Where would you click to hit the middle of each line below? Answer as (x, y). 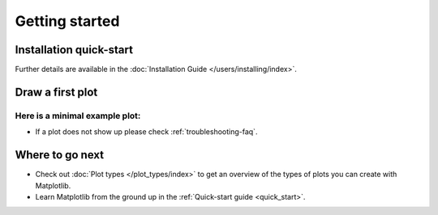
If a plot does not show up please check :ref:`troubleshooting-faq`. (146, 132)
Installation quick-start (74, 50)
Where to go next (60, 155)
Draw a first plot (56, 92)
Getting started (67, 21)
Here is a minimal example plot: (78, 116)
